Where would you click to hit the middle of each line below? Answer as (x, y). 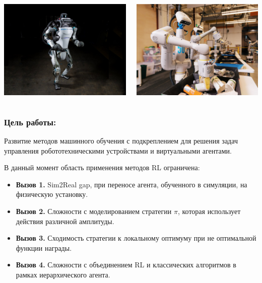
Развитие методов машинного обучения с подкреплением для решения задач (121, 140)
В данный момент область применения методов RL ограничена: (102, 167)
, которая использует (209, 211)
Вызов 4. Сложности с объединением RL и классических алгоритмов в (126, 265)
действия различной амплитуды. (65, 221)
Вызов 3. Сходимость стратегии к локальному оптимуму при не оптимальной (136, 238)
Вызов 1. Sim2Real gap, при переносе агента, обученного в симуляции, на (132, 184)
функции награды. (44, 247)
